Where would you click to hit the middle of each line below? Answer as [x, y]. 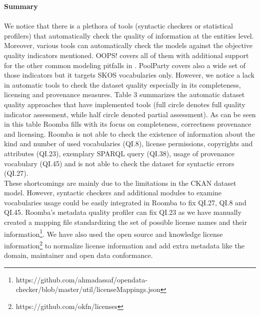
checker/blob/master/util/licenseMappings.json [88, 289]
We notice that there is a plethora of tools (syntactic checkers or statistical [118, 26]
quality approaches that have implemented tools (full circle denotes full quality [125, 104]
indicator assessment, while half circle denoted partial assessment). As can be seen [130, 114]
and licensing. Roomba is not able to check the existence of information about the [129, 133]
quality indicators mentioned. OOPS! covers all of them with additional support [126, 55]
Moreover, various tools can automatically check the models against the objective [128, 45]
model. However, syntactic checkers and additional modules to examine [113, 193]
